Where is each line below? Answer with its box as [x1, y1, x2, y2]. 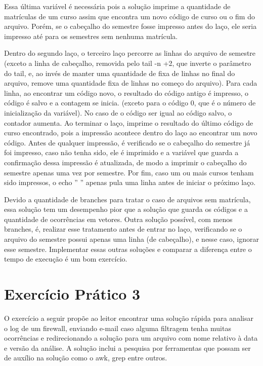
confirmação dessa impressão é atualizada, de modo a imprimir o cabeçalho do [4, 157, 247, 167]
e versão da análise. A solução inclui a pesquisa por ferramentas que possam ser [4, 342, 251, 353]
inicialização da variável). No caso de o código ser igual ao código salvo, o [4, 107, 232, 118]
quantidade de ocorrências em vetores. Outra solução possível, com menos [4, 213, 233, 224]
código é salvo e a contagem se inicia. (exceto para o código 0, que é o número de [4, 97, 256, 108]
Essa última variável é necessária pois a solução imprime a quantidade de [4, 1, 231, 11]
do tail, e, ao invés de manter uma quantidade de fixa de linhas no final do [4, 67, 235, 78]
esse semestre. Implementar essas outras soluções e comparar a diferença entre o [4, 243, 252, 254]
